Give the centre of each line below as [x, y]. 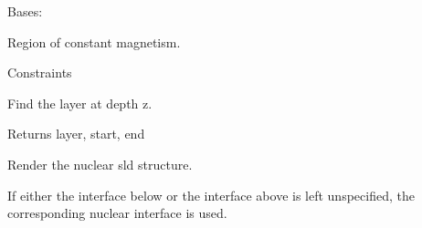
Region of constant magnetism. [94, 41]
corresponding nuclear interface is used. [117, 213]
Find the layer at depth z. [80, 103]
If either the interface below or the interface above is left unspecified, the [211, 195]
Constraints [40, 73]
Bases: [25, 11]
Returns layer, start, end [76, 134]
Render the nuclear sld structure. [100, 164]
